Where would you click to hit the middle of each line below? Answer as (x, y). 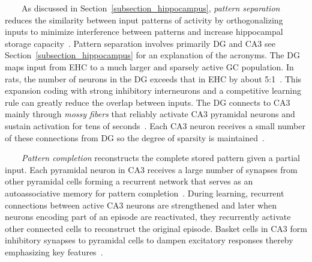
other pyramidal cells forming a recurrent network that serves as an (129, 181)
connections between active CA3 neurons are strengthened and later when (141, 205)
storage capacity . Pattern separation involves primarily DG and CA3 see (140, 43)
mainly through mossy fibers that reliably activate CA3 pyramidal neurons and (150, 114)
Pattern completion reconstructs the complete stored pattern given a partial (161, 158)
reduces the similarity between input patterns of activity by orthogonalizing (144, 20)
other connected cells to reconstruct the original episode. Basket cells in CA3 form (156, 228)
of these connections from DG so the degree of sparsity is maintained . (135, 137)
